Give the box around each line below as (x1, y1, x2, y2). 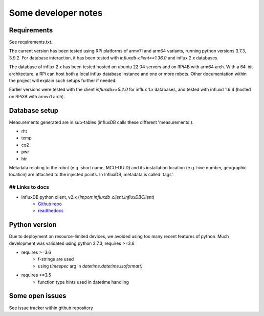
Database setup (9, 106, 59, 115)
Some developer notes (9, 7, 103, 18)
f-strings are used (38, 256, 74, 262)
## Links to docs (9, 184, 49, 191)
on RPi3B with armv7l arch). (9, 93, 66, 99)
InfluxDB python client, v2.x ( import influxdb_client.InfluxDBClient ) (21, 194, 155, 200)
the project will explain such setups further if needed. (9, 78, 117, 83)
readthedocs (38, 208, 64, 213)
